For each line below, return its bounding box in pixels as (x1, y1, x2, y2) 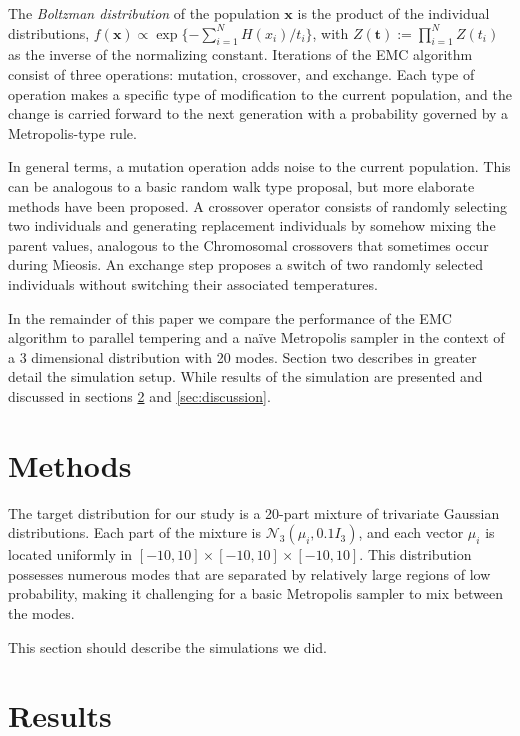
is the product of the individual (297, 3, 490, 23)
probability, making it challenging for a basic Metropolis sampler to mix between (8, 583, 504, 604)
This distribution (367, 544, 472, 565)
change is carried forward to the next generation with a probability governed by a (8, 103, 509, 124)
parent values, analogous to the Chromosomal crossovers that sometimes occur (8, 234, 489, 255)
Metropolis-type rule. (8, 122, 137, 143)
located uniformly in (8, 544, 133, 565)
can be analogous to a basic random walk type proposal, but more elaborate (8, 175, 475, 196)
